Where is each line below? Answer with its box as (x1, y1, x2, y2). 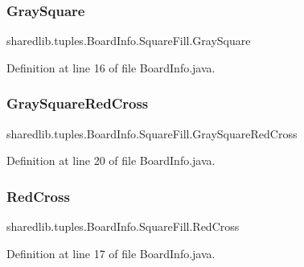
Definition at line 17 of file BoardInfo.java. (6, 244, 216, 261)
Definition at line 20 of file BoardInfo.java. (6, 152, 216, 169)
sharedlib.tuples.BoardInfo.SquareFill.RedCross (6, 218, 240, 235)
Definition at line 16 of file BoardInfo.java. (6, 59, 216, 76)
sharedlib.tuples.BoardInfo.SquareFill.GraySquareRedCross (6, 125, 298, 142)
